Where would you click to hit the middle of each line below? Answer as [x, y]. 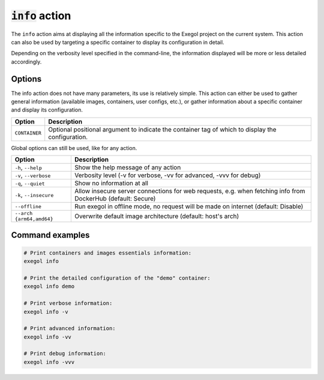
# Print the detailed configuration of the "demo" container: [117, 278]
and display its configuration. [47, 110]
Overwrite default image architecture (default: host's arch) [157, 216]
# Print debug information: [65, 354]
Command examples [50, 235]
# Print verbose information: [68, 303]
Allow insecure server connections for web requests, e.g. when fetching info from [190, 191]
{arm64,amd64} [34, 219]
